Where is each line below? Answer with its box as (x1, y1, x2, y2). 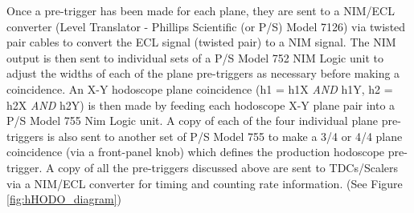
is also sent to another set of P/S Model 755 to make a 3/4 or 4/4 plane (47, 127, 403, 144)
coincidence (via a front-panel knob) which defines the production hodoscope (6, 143, 385, 160)
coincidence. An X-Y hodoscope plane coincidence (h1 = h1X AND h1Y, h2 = (6, 80, 393, 97)
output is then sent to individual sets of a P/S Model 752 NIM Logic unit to (6, 49, 383, 66)
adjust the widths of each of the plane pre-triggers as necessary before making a (6, 65, 400, 82)
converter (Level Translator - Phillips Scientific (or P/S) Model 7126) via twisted (6, 18, 406, 34)
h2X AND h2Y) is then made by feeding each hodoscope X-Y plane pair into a (6, 96, 396, 113)
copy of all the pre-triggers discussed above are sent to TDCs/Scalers (58, 159, 399, 175)
